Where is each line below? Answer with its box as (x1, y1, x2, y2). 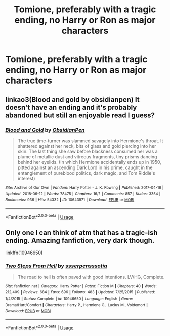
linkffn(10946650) (5, 249, 43, 256)
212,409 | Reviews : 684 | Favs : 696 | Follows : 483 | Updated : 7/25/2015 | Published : (5, 290, 155, 295)
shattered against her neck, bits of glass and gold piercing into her (17, 143, 156, 149)
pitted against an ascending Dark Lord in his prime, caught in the (17, 164, 153, 171)
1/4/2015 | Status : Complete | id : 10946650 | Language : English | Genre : (5, 296, 133, 301)
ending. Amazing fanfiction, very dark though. (5, 236, 155, 245)
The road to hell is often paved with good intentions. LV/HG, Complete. (17, 274, 165, 280)
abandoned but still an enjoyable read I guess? (5, 111, 155, 119)
